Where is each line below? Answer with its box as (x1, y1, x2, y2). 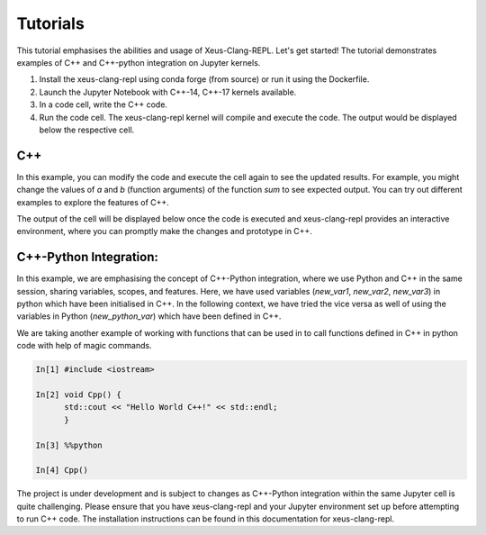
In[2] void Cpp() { (35, 389, 121, 400)
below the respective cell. (39, 124, 135, 135)
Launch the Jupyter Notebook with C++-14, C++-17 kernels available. (39, 86, 297, 97)
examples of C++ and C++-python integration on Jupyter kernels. (16, 57, 261, 68)
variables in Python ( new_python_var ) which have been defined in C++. (16, 311, 282, 322)
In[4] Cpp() (35, 465, 89, 476)
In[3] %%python (35, 440, 103, 450)
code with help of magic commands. (16, 340, 152, 351)
